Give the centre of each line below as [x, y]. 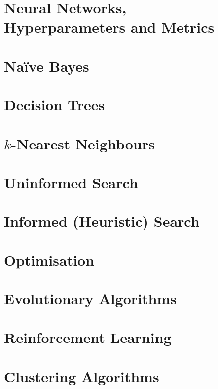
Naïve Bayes [47, 66]
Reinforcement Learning [88, 337]
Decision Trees [54, 105]
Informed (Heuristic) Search [102, 221]
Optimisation [49, 260]
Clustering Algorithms [82, 376]
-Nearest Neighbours [83, 143]
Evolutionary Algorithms [90, 298]
